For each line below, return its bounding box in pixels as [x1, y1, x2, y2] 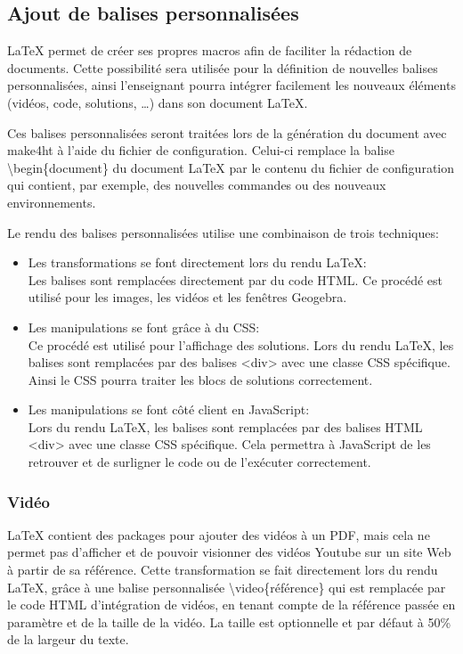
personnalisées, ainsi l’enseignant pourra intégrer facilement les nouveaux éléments [7, 76, 456, 94]
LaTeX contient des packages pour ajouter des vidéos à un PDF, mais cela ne [7, 525, 430, 544]
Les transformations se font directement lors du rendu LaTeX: [28, 253, 367, 272]
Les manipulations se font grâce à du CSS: [28, 317, 260, 336]
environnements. [7, 192, 96, 211]
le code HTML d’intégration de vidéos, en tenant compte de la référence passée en [7, 595, 456, 614]
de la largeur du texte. [7, 630, 129, 649]
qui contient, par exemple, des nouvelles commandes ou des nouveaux [7, 176, 386, 194]
